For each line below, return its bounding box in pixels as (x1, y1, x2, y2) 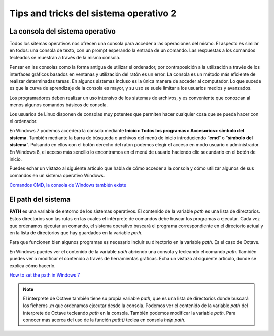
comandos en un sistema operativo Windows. (9, 172, 105, 178)
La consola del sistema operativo (9, 27, 116, 36)
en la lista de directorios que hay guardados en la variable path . (9, 230, 143, 236)
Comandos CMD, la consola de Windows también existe (9, 182, 127, 188)
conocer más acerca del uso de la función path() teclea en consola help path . (23, 317, 186, 323)
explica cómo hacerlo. (9, 262, 56, 269)
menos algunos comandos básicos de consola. (9, 102, 108, 108)
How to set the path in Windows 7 (9, 272, 80, 278)
